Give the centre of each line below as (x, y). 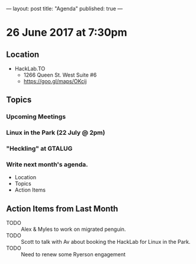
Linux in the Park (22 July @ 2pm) (56, 133)
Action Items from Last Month (62, 209)
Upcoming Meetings (36, 117)
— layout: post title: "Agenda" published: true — (65, 9)
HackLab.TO (30, 69)
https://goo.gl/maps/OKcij (55, 81)
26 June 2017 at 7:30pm (67, 33)
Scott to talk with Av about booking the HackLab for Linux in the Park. (106, 242)
